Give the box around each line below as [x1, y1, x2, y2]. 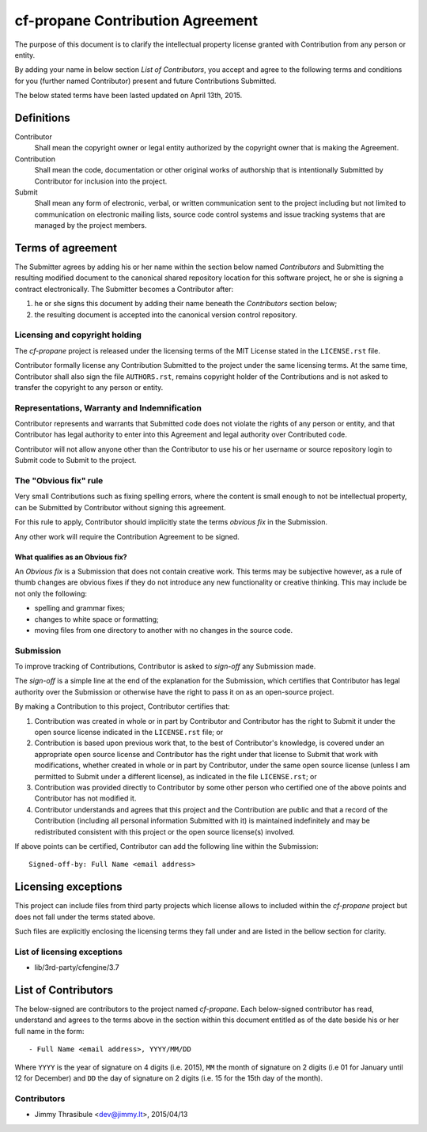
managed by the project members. [34, 221, 147, 230]
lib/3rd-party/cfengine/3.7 [34, 963, 119, 972]
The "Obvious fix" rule [14, 475, 104, 486]
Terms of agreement [14, 241, 118, 255]
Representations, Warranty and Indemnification [14, 402, 202, 413]
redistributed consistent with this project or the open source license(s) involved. [34, 827, 296, 836]
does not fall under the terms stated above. [14, 912, 156, 922]
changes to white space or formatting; [34, 614, 160, 624]
